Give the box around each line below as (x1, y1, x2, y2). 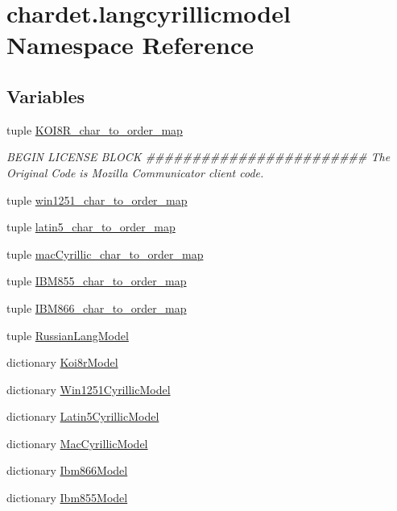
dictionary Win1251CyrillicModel (6, 380, 171, 397)
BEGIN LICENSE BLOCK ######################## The (6, 148, 391, 165)
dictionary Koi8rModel (6, 354, 118, 371)
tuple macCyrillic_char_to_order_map (6, 245, 204, 262)
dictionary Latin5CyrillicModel (6, 408, 159, 425)
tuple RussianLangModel (6, 326, 129, 343)
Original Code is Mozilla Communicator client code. (6, 164, 264, 181)
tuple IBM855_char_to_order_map (6, 272, 187, 289)
